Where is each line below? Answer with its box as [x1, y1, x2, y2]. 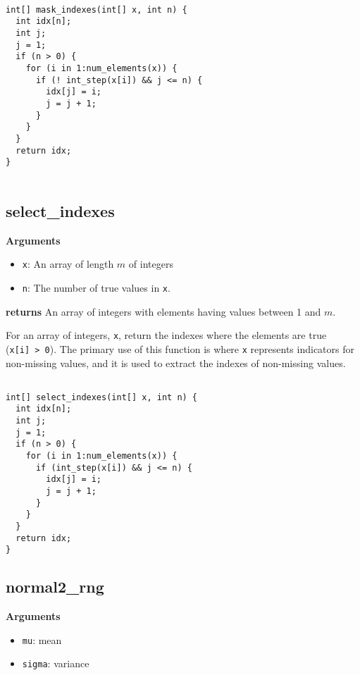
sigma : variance [22, 656, 89, 671]
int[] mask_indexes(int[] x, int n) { [6, 4, 187, 15]
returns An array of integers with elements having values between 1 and [6, 304, 321, 318]
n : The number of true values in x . [22, 280, 170, 295]
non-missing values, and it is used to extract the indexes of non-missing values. [6, 355, 346, 370]
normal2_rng [6, 576, 104, 597]
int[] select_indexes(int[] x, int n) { [6, 392, 198, 402]
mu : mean [22, 632, 62, 647]
